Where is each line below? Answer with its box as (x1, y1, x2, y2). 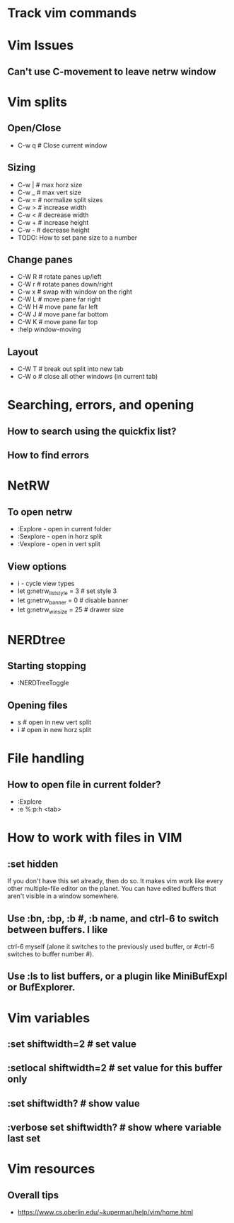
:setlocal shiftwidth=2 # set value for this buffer (7, 1062, 223, 1074)
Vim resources (7, 1161, 95, 1177)
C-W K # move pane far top (17, 318, 98, 326)
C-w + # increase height (17, 218, 89, 226)
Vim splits (7, 94, 67, 110)
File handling (7, 751, 85, 767)
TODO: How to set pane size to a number (17, 233, 138, 242)
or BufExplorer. (7, 981, 76, 994)
